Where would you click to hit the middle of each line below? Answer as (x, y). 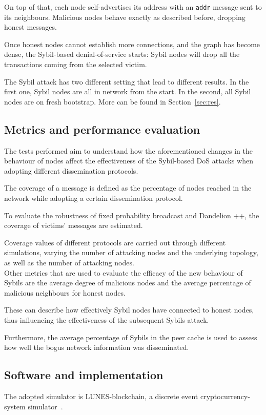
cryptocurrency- (225, 396)
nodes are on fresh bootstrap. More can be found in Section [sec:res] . (112, 101)
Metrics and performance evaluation (102, 129)
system (15, 406)
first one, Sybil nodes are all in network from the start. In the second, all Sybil (128, 91)
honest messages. (30, 27)
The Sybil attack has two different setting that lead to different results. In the (127, 81)
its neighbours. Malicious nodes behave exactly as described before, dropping (125, 17)
